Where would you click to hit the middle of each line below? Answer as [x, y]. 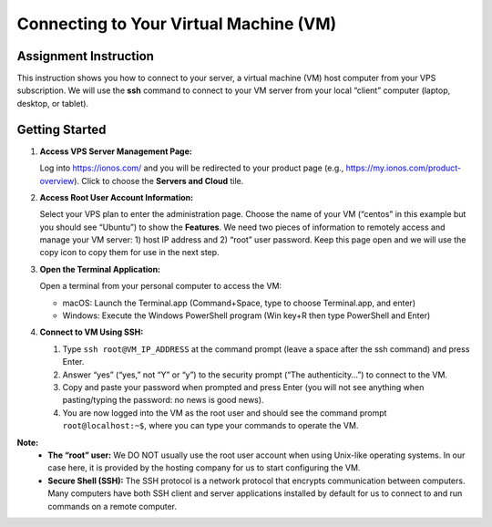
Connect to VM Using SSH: [92, 332]
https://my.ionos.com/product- [404, 168]
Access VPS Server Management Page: [116, 151]
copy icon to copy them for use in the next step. [129, 253]
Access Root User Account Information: [117, 197]
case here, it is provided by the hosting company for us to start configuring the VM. [204, 468]
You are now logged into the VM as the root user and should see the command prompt [225, 413]
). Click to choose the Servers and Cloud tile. [159, 181]
